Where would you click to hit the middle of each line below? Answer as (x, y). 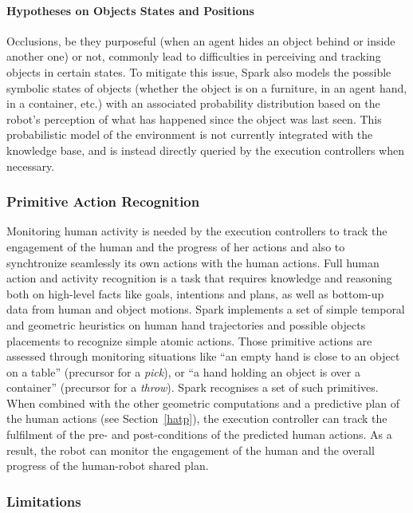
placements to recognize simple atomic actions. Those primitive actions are (189, 340)
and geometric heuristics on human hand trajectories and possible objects (186, 324)
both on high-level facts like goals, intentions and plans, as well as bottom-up (195, 293)
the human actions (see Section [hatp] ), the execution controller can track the (197, 418)
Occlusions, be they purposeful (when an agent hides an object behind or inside (201, 40)
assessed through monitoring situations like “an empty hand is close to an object (203, 356)
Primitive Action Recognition (103, 201)
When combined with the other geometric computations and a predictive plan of (203, 403)
